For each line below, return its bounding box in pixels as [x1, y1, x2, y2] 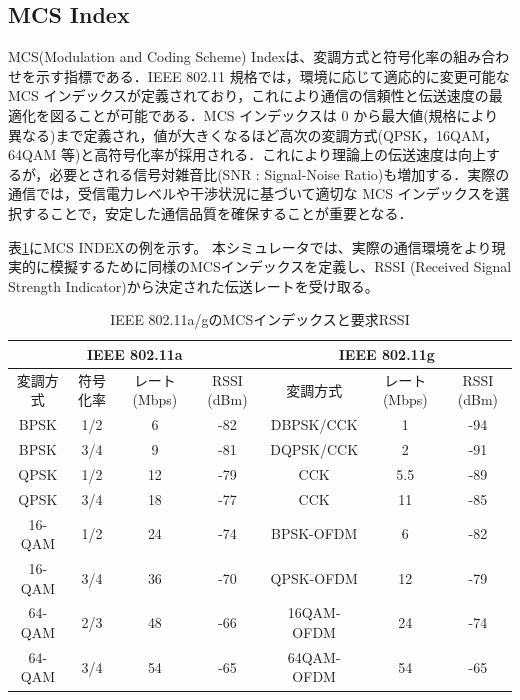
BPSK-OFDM [270, 523, 358, 544]
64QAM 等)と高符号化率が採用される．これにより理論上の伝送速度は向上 [8, 144, 487, 165]
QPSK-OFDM [270, 567, 358, 588]
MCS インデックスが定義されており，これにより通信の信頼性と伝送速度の [8, 85, 489, 106]
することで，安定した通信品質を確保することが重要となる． [21, 202, 413, 223]
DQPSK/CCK [270, 439, 359, 460]
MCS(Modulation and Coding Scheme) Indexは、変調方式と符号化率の [8, 46, 454, 67]
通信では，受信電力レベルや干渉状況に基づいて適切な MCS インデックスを [8, 183, 496, 204]
